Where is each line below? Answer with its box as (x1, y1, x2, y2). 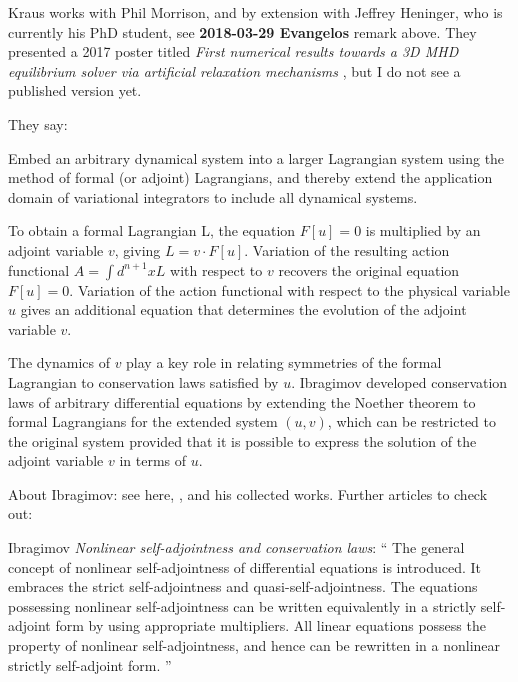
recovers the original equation (278, 259, 460, 280)
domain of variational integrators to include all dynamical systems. (8, 186, 418, 207)
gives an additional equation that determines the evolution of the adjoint (20, 299, 467, 320)
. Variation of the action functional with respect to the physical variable (69, 279, 510, 300)
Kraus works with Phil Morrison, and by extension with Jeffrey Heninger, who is (8, 2, 503, 22)
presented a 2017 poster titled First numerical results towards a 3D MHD (8, 41, 459, 62)
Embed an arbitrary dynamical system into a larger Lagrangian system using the (8, 147, 505, 168)
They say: (8, 113, 68, 134)
